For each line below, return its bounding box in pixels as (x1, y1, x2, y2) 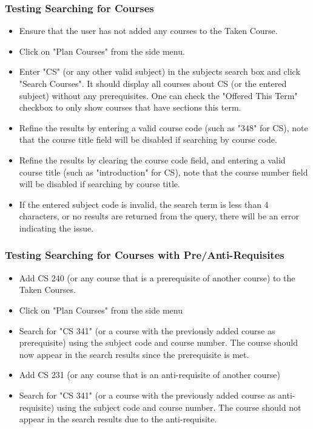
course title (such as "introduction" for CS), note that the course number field (19, 165, 308, 178)
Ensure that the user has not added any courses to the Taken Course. (19, 24, 278, 37)
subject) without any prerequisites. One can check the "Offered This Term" (19, 89, 298, 101)
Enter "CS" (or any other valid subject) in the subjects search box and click (19, 65, 300, 78)
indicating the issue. (19, 221, 94, 234)
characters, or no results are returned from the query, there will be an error (19, 210, 299, 222)
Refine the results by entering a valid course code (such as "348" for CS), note (19, 121, 308, 134)
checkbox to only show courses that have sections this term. (19, 101, 241, 114)
